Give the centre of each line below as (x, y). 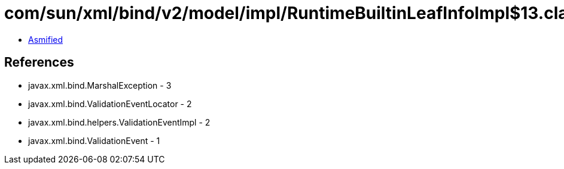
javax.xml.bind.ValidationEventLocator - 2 (110, 104)
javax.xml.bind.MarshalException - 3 (100, 85)
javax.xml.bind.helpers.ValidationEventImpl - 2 (119, 122)
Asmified (46, 39)
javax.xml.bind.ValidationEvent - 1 (94, 140)
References (39, 62)
